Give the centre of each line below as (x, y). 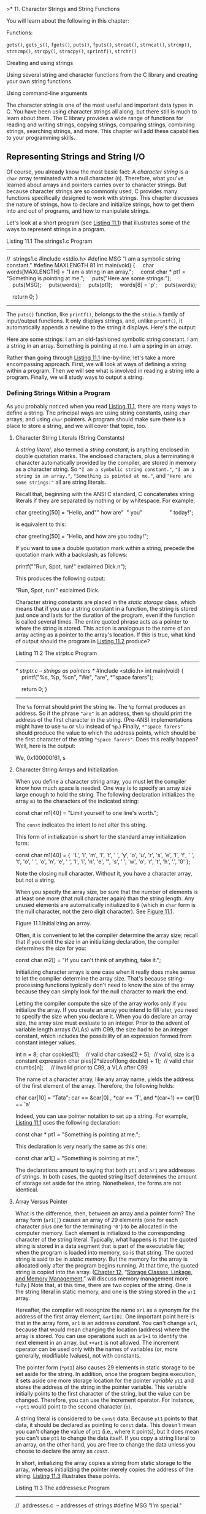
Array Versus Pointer (41, 1202)
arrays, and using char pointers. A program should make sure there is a (96, 419)
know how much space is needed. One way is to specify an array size (103, 788)
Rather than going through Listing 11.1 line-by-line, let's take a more (91, 357)
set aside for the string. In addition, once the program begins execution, (106, 1374)
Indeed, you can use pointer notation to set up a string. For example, (101, 1116)
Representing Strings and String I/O (76, 157)
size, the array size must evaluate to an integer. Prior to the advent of (102, 1023)
